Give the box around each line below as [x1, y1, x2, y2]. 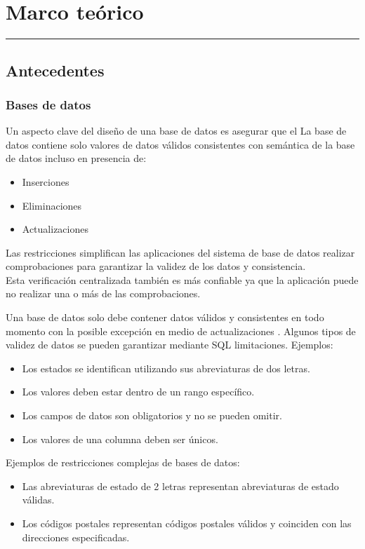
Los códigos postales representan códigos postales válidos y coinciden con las [22, 516, 352, 530]
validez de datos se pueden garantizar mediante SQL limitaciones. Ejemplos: [6, 337, 333, 352]
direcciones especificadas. [22, 529, 130, 544]
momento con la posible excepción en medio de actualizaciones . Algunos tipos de [6, 323, 356, 338]
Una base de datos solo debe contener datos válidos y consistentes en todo [6, 310, 324, 325]
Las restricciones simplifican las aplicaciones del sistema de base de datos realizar [6, 245, 355, 259]
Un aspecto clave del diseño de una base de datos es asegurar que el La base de [6, 123, 347, 138]
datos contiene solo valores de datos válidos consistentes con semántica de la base [6, 137, 355, 151]
